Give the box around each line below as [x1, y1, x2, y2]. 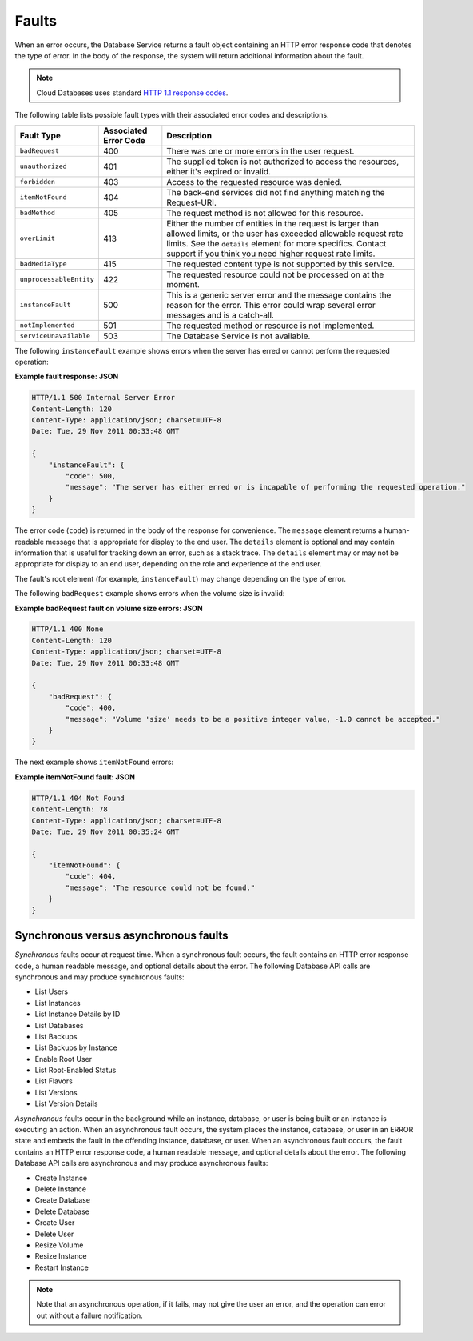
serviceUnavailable [19, 332, 91, 340]
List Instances [34, 998, 81, 1007]
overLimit [19, 234, 56, 242]
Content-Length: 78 [31, 805, 108, 814]
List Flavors [34, 1076, 74, 1086]
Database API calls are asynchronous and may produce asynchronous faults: [14, 1159, 268, 1168]
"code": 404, [65, 872, 117, 881]
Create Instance [34, 1173, 88, 1183]
